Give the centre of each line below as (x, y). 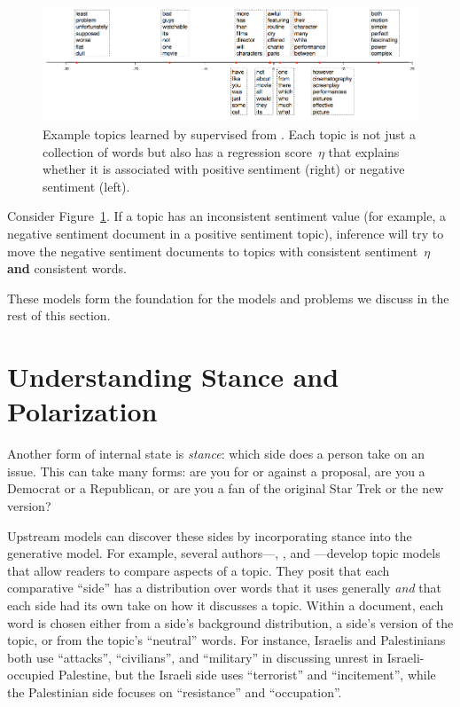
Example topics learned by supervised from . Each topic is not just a (229, 134)
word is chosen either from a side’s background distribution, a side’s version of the (230, 622)
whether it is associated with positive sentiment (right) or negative (224, 169)
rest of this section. (59, 315)
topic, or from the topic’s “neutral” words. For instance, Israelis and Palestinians (226, 640)
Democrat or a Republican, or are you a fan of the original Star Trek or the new (226, 488)
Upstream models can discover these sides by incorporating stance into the (210, 535)
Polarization (82, 411)
